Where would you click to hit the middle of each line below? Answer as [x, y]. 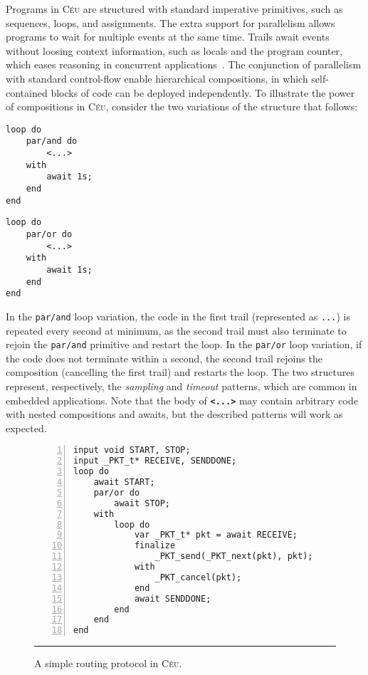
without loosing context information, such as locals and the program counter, [174, 50]
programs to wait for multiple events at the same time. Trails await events [168, 37]
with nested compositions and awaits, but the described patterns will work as [174, 414]
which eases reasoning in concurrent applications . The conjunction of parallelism [184, 64]
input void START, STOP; [132, 450]
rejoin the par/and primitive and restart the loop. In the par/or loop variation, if [184, 344]
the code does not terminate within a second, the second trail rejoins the [164, 358]
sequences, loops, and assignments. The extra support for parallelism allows [170, 22]
